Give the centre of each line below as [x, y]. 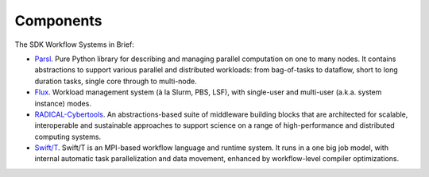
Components [58, 21]
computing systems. [68, 137]
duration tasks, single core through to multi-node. [116, 81]
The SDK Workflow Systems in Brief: [74, 44]
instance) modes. [63, 103]
